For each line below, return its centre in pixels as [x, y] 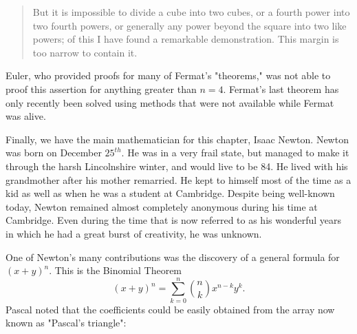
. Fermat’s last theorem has [281, 88]
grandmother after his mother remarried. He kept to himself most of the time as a [178, 179]
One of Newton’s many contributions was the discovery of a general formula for [173, 257]
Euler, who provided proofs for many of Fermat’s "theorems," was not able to [168, 75]
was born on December [54, 153]
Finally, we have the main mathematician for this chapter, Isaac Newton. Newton [177, 139]
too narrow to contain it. [85, 52]
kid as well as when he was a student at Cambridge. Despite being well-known [170, 193]
